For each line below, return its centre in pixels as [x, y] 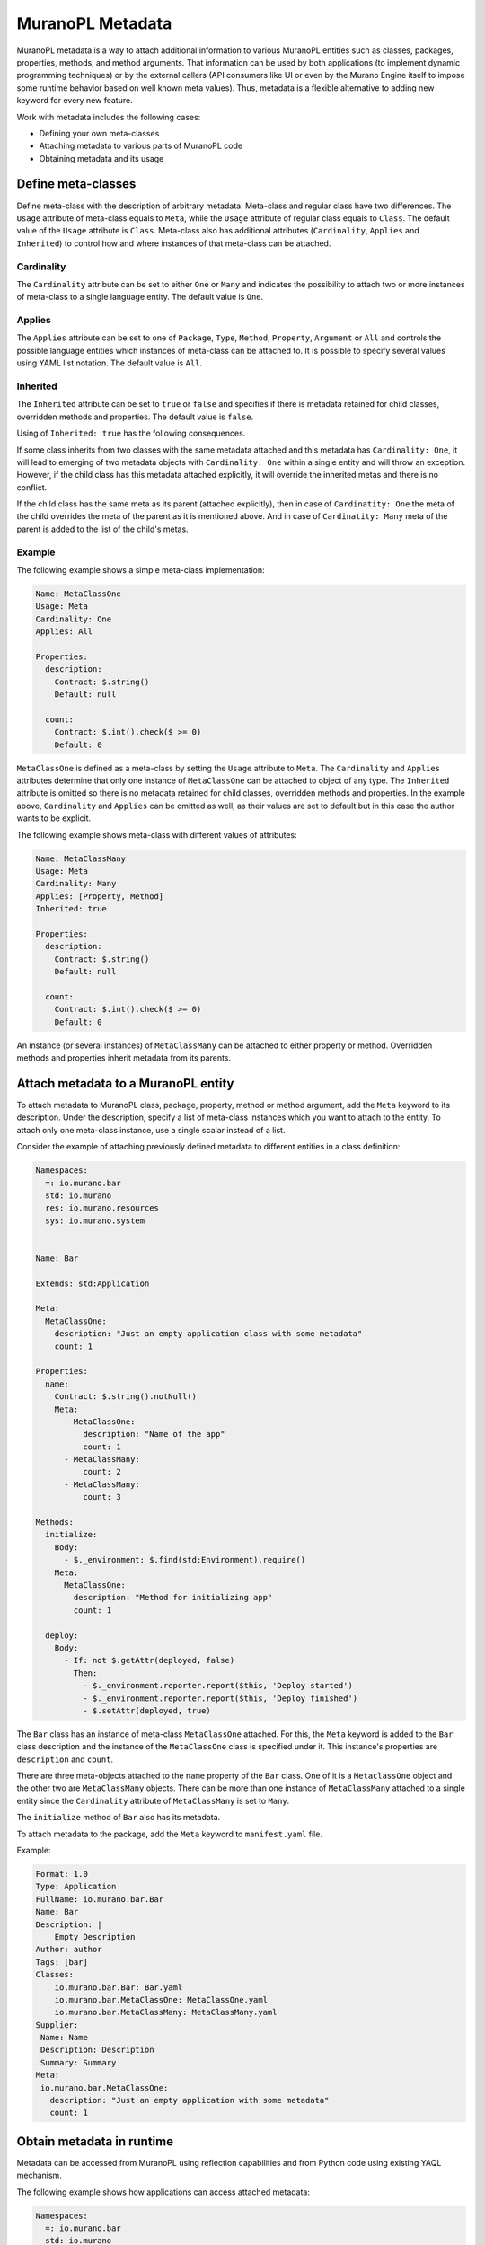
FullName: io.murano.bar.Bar [100, 1899]
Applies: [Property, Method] [100, 896]
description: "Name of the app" [154, 1434]
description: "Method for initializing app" [173, 1598]
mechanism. [39, 2175]
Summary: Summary [79, 2062]
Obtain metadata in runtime [95, 2141]
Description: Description [97, 2050]
